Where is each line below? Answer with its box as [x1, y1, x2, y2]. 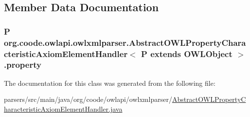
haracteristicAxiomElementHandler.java [4, 103, 123, 114]
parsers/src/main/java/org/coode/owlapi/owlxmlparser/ [4, 94, 172, 104]
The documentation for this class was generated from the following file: [4, 78, 215, 88]
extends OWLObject [150, 47, 232, 59]
